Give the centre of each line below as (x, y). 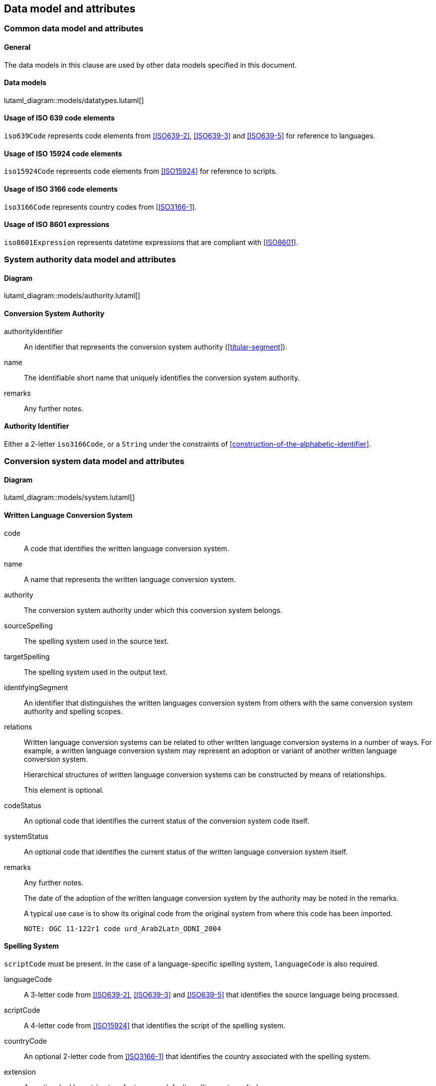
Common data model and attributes (74, 29)
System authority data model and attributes (90, 260)
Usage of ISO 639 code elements (59, 118)
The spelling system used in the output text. (96, 672)
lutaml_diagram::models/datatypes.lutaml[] (74, 100)
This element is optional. (64, 790)
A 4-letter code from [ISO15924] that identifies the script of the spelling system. (155, 1025)
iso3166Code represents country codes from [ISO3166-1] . (100, 207)
